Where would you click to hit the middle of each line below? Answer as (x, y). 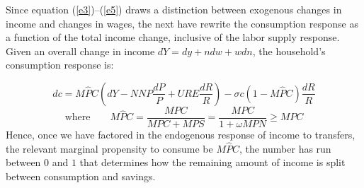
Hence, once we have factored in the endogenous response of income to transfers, (181, 135)
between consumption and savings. (81, 176)
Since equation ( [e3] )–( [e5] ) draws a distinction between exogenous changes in (174, 9)
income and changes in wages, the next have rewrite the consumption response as (182, 23)
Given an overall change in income (80, 51)
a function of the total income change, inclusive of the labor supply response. (173, 37)
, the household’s (289, 51)
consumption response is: (60, 65)
